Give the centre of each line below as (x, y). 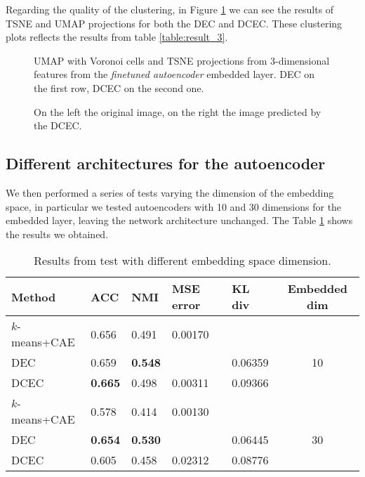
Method (34, 296)
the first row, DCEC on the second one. (119, 87)
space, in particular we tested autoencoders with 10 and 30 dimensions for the (174, 206)
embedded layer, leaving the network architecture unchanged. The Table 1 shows (179, 220)
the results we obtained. (57, 234)
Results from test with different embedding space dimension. (182, 261)
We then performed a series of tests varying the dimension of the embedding (170, 192)
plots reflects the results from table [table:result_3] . (117, 37)
